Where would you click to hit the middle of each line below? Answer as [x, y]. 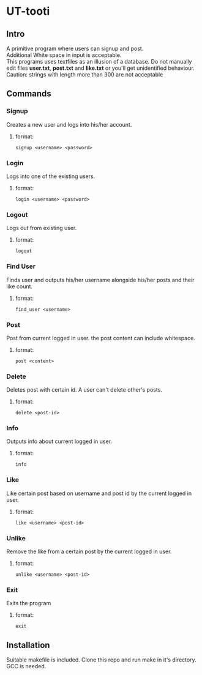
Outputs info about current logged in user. [59, 441]
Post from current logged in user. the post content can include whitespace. [101, 338]
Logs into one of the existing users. [51, 176]
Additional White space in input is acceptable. [64, 55]
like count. [19, 286]
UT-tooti [28, 11]
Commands [29, 94]
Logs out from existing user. [42, 228]
